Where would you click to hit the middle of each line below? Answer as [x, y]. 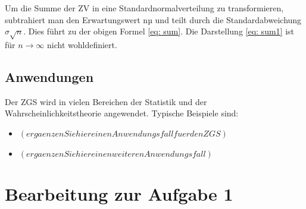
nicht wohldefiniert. [82, 44]
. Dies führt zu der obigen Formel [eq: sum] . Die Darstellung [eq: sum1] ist [159, 31]
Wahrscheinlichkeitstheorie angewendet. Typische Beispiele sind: [122, 113]
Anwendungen [49, 76]
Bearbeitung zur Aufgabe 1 [119, 194]
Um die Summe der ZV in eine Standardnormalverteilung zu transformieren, [144, 8]
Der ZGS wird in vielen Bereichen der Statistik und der [106, 101]
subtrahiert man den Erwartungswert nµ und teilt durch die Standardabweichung [153, 19]
